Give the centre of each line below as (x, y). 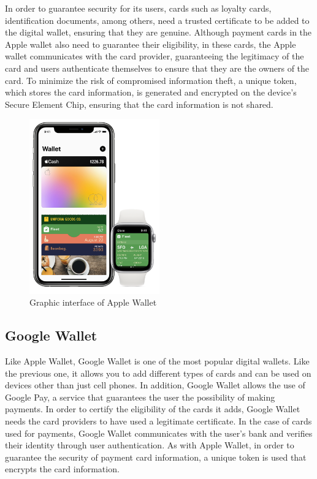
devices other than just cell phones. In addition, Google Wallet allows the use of (155, 385)
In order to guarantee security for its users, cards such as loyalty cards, (138, 8)
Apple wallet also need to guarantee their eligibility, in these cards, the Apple (151, 44)
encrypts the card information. (62, 469)
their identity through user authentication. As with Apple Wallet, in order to (150, 445)
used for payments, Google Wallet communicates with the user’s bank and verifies (159, 433)
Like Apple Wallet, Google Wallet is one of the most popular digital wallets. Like (157, 361)
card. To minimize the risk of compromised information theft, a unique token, (151, 80)
